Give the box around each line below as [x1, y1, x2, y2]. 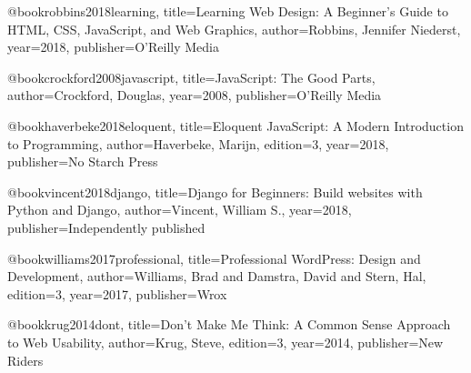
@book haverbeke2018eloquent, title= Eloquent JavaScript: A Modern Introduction [7, 116, 464, 135]
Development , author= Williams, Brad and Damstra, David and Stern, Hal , [7, 267, 426, 286]
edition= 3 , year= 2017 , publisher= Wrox [7, 284, 227, 303]
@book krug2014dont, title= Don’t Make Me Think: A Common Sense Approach [7, 315, 451, 334]
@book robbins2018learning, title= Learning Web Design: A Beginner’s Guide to [7, 2, 448, 20]
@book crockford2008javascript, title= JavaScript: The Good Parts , [7, 67, 376, 86]
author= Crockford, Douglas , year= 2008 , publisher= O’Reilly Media [7, 86, 382, 105]
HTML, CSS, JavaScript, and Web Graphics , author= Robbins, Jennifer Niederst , [7, 19, 461, 38]
